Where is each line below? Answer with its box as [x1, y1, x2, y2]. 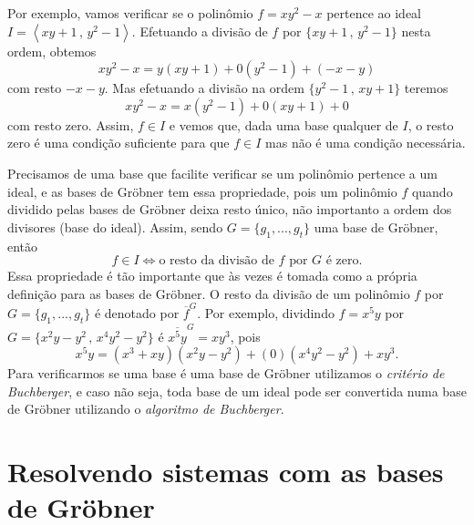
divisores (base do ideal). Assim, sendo [7, 217, 223, 236]
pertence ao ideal [326, 4, 421, 22]
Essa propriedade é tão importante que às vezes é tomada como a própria [7, 266, 417, 285]
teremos [404, 78, 448, 98]
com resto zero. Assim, [7, 115, 134, 134]
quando [411, 181, 453, 201]
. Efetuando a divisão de [131, 21, 268, 40]
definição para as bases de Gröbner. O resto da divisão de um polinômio [7, 283, 410, 303]
